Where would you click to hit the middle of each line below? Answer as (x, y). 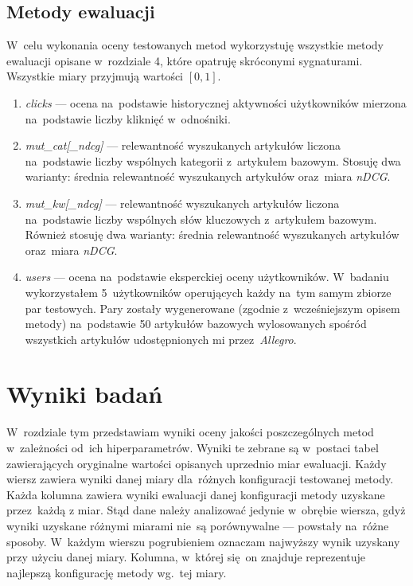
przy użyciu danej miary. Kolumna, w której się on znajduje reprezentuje (186, 557)
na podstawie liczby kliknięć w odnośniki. (128, 118)
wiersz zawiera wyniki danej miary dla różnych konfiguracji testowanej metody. (200, 479)
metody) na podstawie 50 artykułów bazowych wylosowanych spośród (196, 324)
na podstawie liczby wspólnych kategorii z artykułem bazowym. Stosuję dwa (213, 160)
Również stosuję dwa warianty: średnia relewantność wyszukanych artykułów (212, 234)
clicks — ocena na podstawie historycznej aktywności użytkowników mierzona (216, 102)
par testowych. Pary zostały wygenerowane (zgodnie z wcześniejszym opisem (212, 308)
